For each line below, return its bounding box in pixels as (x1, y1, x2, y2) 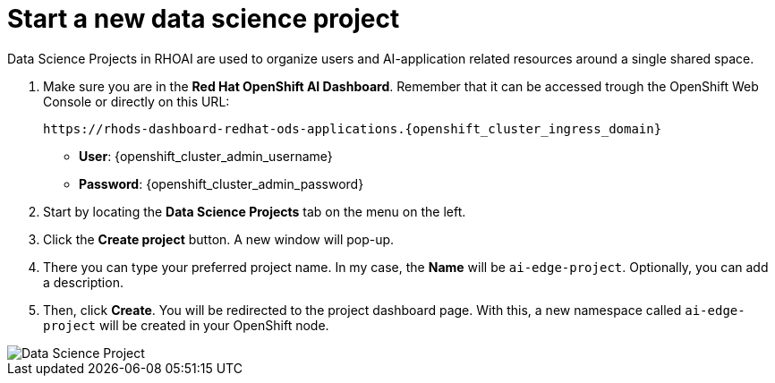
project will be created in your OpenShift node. (43, 317, 329, 333)
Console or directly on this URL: (43, 93, 230, 109)
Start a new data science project (7, 4, 400, 34)
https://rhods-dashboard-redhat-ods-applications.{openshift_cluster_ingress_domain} (43, 121, 662, 136)
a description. (43, 274, 123, 290)
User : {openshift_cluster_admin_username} (79, 148, 333, 164)
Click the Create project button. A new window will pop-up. (43, 231, 395, 247)
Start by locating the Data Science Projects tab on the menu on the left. (43, 203, 466, 219)
